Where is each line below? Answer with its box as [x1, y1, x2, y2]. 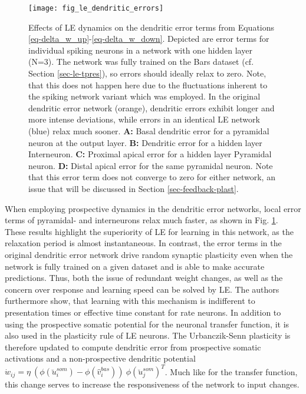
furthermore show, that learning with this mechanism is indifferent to [5, 294, 255, 307]
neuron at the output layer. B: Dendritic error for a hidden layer [28, 136, 262, 148]
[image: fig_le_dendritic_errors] [28, 4, 164, 12]
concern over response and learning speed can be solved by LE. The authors [5, 283, 279, 295]
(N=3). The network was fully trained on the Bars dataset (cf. [28, 55, 254, 68]
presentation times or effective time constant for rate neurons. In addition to [5, 306, 281, 318]
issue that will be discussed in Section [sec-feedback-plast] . [28, 182, 239, 194]
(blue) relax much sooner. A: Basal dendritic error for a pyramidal [28, 125, 269, 137]
